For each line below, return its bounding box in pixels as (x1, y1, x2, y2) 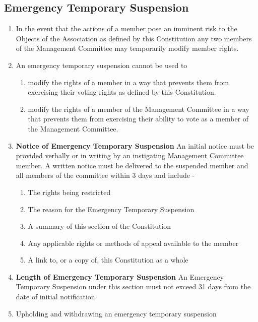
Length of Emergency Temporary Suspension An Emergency (16, 271, 224, 282)
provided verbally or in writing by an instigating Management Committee (16, 150, 244, 161)
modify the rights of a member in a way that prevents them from (28, 77, 229, 87)
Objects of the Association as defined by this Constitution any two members (16, 33, 252, 43)
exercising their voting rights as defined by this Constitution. (28, 87, 216, 97)
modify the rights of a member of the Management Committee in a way (28, 103, 249, 114)
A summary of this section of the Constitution (28, 221, 171, 231)
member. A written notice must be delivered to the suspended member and (16, 160, 248, 170)
